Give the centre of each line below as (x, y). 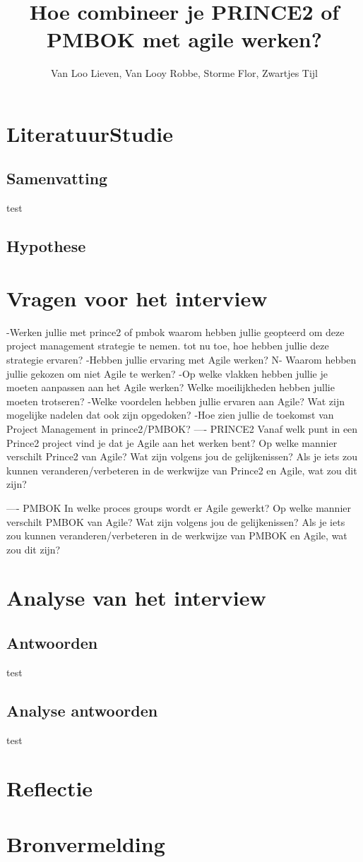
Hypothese (46, 246)
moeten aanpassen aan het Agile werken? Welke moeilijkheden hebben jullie (171, 387)
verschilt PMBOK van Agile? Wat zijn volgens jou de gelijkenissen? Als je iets (176, 521)
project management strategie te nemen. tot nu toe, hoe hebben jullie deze (168, 346)
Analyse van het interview (136, 598)
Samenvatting (57, 178)
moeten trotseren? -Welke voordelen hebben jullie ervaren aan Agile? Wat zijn (175, 401)
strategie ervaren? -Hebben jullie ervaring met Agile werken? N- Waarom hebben (181, 359)
